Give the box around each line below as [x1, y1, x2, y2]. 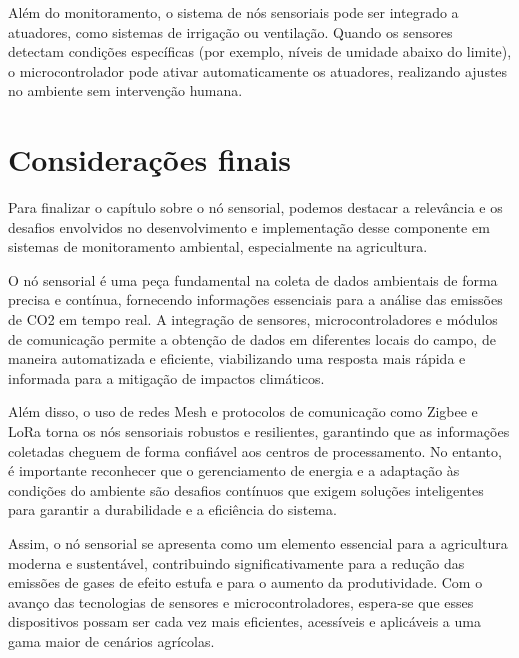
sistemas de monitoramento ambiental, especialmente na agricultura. [8, 236, 428, 257]
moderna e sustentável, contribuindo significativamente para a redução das [8, 552, 465, 573]
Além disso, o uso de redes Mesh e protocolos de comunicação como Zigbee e [8, 401, 478, 422]
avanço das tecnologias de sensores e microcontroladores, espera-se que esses [8, 591, 474, 612]
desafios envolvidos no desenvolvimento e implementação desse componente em [8, 216, 490, 237]
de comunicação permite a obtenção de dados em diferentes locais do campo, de [8, 328, 496, 349]
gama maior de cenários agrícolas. [8, 630, 215, 651]
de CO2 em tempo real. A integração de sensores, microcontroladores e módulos [8, 309, 498, 330]
